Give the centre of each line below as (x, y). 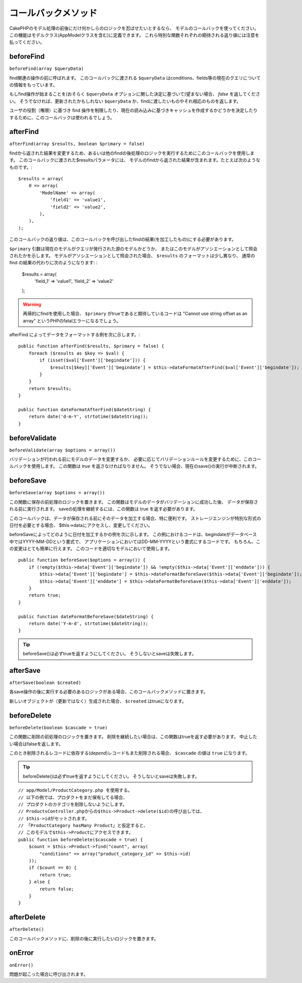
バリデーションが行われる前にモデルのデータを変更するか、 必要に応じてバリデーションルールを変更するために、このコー (135, 459)
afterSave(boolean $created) (45, 683)
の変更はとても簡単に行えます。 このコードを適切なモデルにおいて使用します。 (91, 549)
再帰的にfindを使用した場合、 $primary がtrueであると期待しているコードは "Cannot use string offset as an (135, 314)
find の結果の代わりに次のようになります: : (53, 263)
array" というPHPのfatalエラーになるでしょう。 (72, 321)
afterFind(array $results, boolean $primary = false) (77, 144)
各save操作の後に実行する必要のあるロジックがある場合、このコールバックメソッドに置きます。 (109, 692)
